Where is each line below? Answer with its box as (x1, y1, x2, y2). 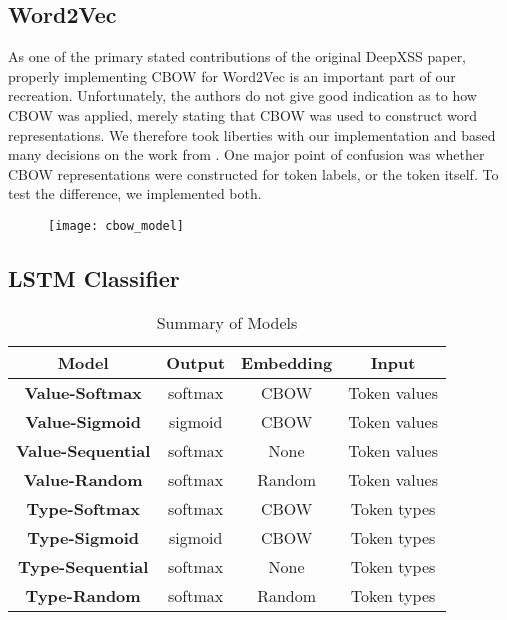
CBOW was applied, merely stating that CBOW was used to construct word (8, 104, 478, 125)
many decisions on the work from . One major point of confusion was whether (8, 144, 485, 165)
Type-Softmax (26, 496, 140, 520)
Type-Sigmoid (27, 525, 139, 549)
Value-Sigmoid (25, 409, 141, 433)
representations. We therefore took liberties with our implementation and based (8, 124, 496, 145)
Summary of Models (156, 310, 298, 334)
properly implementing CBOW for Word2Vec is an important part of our (8, 65, 456, 86)
